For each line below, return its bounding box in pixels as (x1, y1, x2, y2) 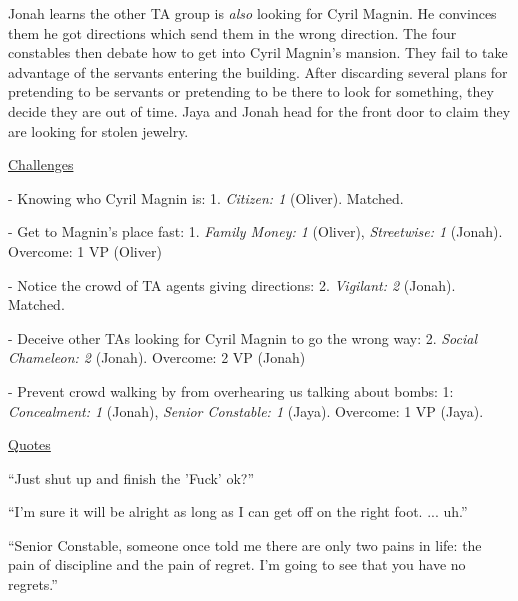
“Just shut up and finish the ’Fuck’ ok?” (8, 467, 255, 488)
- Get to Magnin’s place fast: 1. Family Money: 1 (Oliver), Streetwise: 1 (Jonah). (8, 221, 503, 242)
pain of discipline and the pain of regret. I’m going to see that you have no (8, 554, 466, 575)
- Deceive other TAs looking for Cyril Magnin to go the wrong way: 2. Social (8, 327, 478, 348)
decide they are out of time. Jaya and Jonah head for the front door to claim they (8, 100, 511, 121)
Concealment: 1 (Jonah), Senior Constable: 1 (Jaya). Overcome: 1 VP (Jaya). (8, 400, 484, 421)
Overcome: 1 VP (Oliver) (8, 240, 162, 261)
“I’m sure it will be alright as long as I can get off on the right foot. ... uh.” (8, 501, 468, 522)
